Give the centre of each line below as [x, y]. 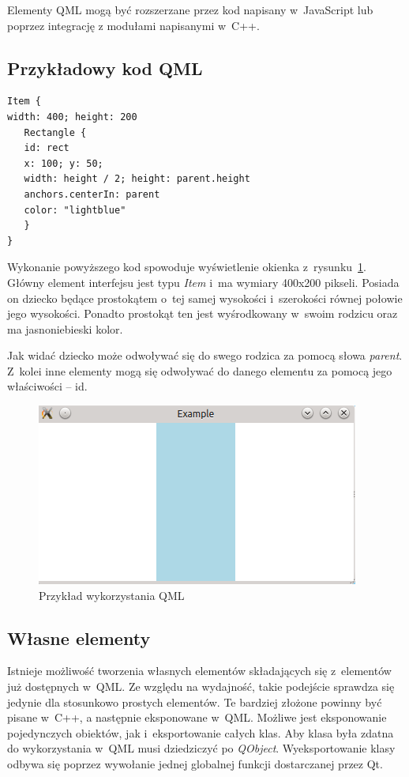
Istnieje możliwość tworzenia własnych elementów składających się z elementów [199, 671]
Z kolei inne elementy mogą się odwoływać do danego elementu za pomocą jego [200, 370]
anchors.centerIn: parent [92, 194]
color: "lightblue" [75, 210]
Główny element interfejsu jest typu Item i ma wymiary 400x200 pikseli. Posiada [203, 282]
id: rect [47, 148]
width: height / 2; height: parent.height [137, 179]
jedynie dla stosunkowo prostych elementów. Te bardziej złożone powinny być [195, 702]
